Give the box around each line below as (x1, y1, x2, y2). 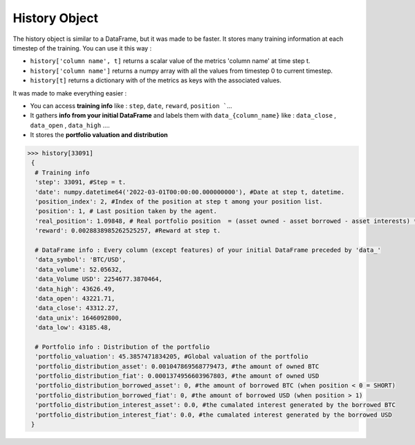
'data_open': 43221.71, (35, 294, 116, 302)
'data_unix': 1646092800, (35, 314, 122, 322)
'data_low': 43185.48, (35, 324, 112, 332)
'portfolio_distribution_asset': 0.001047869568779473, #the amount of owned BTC (35, 362, 320, 370)
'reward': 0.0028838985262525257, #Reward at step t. (35, 227, 221, 235)
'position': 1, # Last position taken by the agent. (35, 208, 217, 215)
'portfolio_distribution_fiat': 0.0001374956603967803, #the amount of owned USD (35, 372, 320, 380)
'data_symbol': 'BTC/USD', (35, 256, 127, 264)
